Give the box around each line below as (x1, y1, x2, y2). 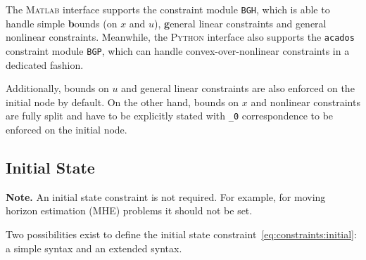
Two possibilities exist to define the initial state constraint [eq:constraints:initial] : (6, 226, 357, 241)
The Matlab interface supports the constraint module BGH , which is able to (6, 2, 330, 16)
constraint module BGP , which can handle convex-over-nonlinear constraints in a (6, 43, 350, 58)
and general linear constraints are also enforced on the (121, 81, 355, 96)
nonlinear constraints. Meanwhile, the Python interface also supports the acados (6, 30, 355, 44)
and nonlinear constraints (251, 94, 360, 109)
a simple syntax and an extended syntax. (6, 240, 182, 255)
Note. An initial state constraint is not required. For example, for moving (6, 189, 326, 204)
